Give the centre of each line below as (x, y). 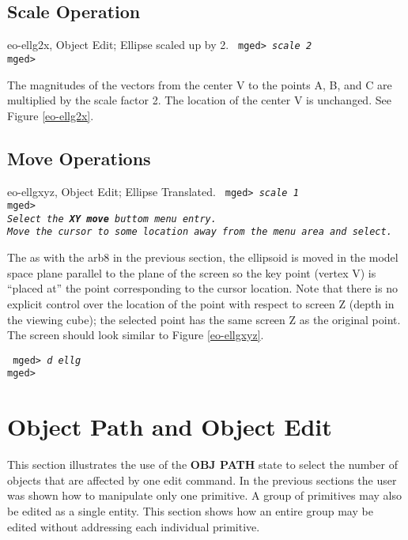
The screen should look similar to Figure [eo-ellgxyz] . (136, 335)
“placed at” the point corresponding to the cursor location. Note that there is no (202, 288)
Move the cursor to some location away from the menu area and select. (200, 232)
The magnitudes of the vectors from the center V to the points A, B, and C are (200, 84)
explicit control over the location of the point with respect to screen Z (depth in (201, 303)
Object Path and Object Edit (170, 427)
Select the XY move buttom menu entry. (112, 219)
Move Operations (79, 158)
